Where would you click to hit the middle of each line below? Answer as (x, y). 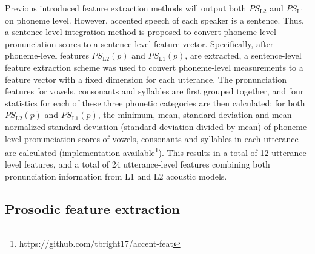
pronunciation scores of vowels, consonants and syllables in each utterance (161, 138)
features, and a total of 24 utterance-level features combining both (147, 164)
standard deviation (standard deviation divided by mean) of (160, 126)
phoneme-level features (47, 55)
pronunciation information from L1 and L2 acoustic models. (116, 176)
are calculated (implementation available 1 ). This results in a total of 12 (137, 151)
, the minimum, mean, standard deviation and (184, 115)
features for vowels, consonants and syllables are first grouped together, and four (154, 91)
